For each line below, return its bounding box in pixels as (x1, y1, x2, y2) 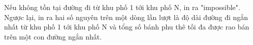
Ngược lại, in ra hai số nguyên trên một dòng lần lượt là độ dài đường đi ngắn (4, 11, 248, 22)
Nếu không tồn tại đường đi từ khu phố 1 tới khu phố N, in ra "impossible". (4, 2, 240, 12)
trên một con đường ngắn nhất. (4, 31, 102, 41)
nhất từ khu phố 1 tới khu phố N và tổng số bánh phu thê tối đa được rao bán (4, 21, 249, 32)
